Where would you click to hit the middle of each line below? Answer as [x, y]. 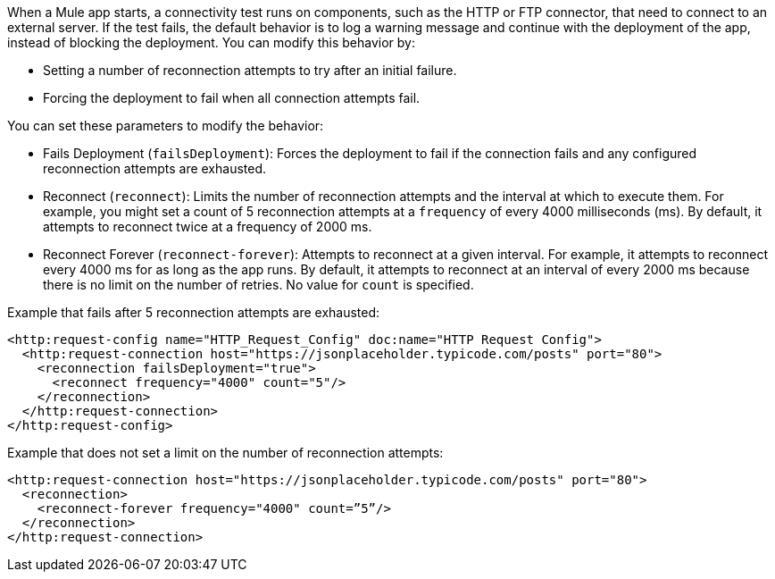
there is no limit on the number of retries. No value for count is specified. [258, 285]
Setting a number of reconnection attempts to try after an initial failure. [250, 70]
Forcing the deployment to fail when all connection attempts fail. [232, 98]
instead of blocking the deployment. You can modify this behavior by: [211, 42]
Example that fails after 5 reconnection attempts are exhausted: [194, 312]
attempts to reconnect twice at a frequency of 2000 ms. [208, 227]
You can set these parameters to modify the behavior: [166, 126]
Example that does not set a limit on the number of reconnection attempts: [225, 453]
